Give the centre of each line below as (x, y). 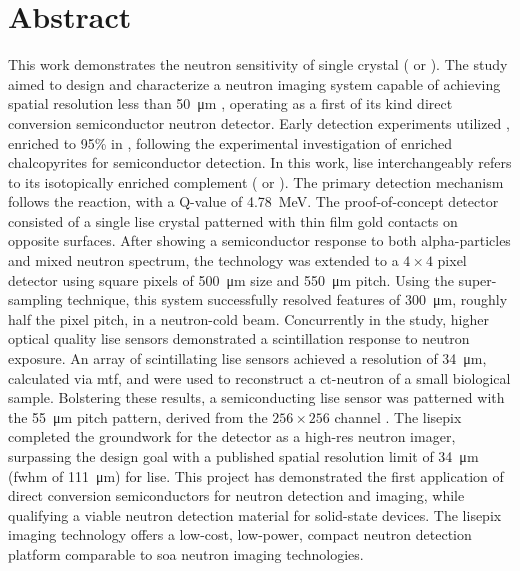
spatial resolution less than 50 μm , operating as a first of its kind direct (230, 103)
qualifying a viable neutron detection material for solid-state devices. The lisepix (255, 514)
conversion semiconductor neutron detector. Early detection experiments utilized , (259, 122)
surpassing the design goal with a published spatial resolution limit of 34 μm (243, 456)
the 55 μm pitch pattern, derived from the (138, 416)
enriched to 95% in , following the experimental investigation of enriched (230, 142)
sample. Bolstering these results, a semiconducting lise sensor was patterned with (256, 397)
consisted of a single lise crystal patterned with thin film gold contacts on (233, 220)
